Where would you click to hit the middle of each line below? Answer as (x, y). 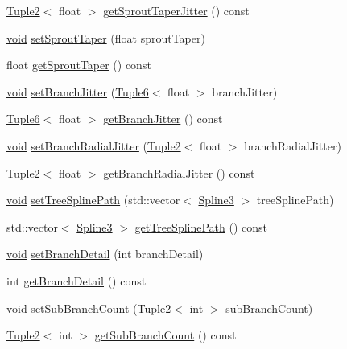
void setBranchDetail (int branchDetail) (105, 254)
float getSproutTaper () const (79, 65)
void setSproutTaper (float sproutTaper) (106, 37)
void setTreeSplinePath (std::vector (93, 200)
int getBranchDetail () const (76, 280)
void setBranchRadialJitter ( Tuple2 (94, 145)
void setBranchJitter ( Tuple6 (78, 91)
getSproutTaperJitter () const (176, 10)
